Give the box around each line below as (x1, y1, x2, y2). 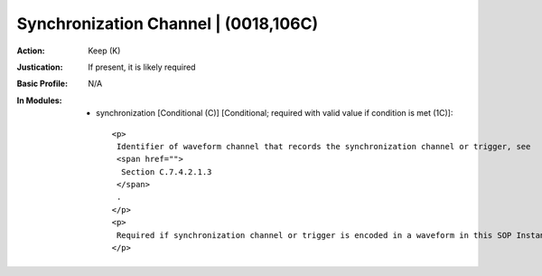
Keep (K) (88, 45, 121, 56)
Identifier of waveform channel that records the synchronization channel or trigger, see (116, 141, 531, 151)
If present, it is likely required (88, 62, 196, 72)
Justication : (16, 62, 63, 72)
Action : (16, 45, 45, 56)
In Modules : (16, 95, 62, 106)
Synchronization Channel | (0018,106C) (16, 14, 319, 33)
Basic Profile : (16, 78, 68, 90)
